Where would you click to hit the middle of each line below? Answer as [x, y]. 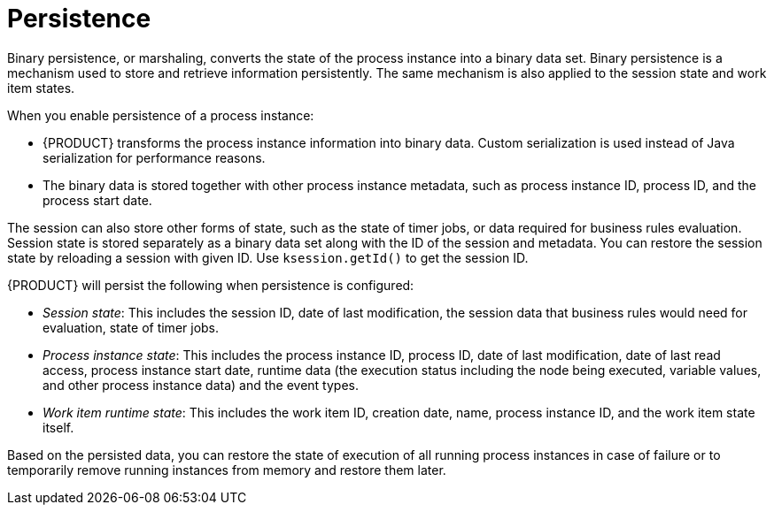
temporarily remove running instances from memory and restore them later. [227, 470]
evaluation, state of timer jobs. [131, 327]
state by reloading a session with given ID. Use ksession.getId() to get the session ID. [268, 257]
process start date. [97, 200]
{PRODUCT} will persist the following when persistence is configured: [211, 285]
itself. [58, 427]
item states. [41, 88]
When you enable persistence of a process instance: [161, 115]
